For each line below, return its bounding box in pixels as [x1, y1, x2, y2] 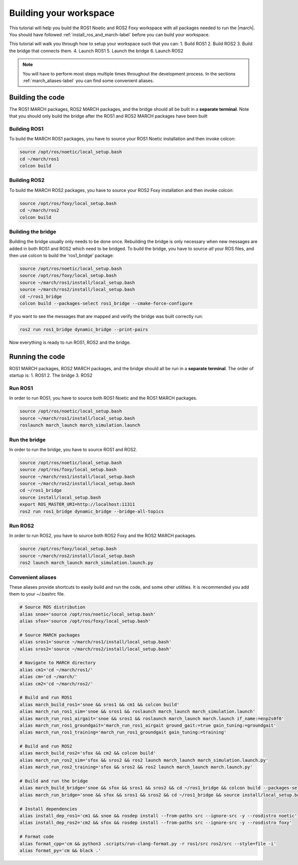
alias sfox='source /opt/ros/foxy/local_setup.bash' [19, 619, 151, 624]
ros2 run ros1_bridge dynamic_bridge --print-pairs [19, 327, 149, 332]
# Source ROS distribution [19, 604, 85, 610]
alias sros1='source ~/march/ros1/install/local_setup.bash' [19, 639, 172, 645]
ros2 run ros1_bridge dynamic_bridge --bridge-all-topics [19, 508, 164, 514]
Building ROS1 [9, 125, 44, 132]
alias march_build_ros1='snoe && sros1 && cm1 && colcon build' [19, 702, 180, 708]
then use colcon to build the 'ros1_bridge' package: [9, 252, 114, 258]
